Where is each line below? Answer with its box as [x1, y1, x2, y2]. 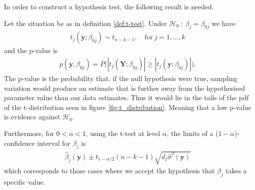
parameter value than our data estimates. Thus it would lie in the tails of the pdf [4, 92, 249, 103]
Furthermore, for [4, 128, 54, 138]
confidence [4, 137, 35, 148]
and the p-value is [4, 45, 58, 55]
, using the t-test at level [85, 128, 160, 138]
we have [211, 18, 236, 28]
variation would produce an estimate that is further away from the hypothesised [4, 82, 245, 93]
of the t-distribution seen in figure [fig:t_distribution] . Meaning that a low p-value [4, 102, 252, 112]
